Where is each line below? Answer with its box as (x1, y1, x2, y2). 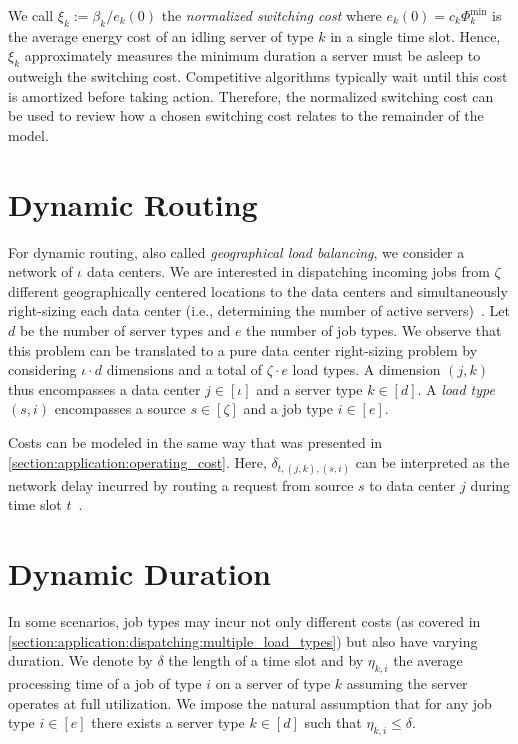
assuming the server (346, 673, 468, 694)
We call (8, 5, 54, 25)
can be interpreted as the (355, 451, 510, 472)
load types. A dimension (292, 359, 441, 380)
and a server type (256, 378, 363, 399)
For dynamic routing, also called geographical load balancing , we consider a (8, 241, 465, 262)
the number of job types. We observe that (246, 320, 502, 341)
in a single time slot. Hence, (330, 25, 501, 46)
